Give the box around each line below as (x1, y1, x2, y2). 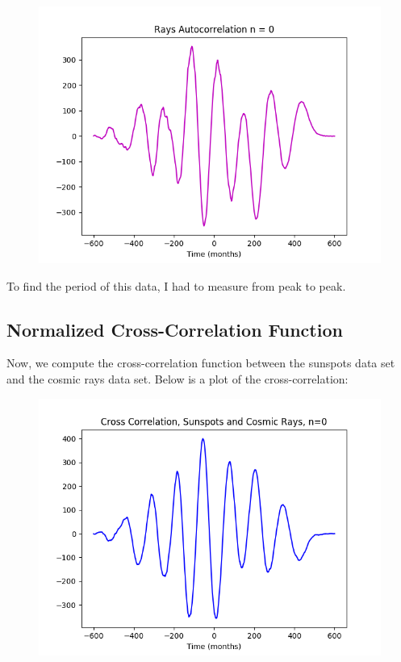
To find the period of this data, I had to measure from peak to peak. (6, 277, 346, 294)
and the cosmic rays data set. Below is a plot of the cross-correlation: (6, 370, 349, 387)
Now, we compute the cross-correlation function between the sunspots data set (6, 354, 395, 371)
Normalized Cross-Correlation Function (6, 316, 343, 341)
